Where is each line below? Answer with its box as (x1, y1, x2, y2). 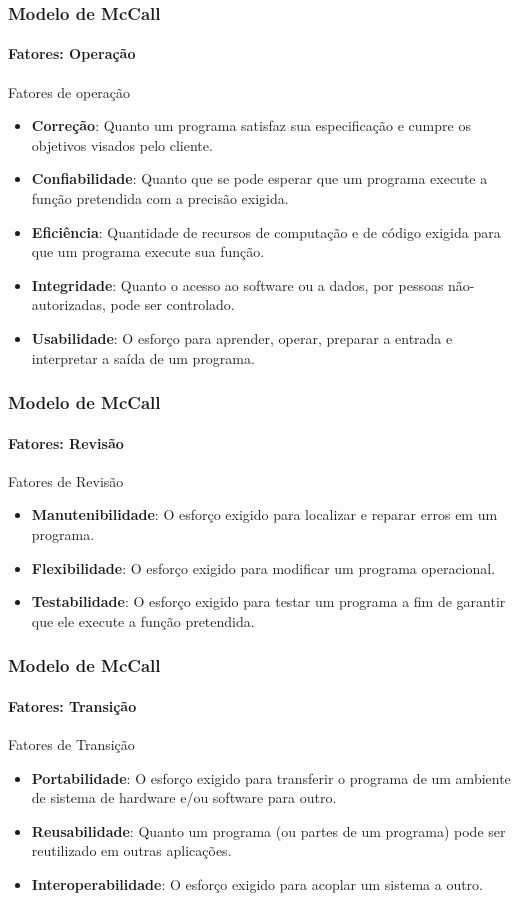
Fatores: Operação (8, 43, 136, 64)
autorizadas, (31, 294, 106, 315)
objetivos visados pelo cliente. (31, 134, 213, 155)
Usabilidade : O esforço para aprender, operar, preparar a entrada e (31, 327, 453, 348)
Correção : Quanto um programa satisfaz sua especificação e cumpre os (31, 115, 471, 136)
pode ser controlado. (110, 294, 235, 315)
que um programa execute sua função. (31, 241, 265, 262)
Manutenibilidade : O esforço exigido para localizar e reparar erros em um (31, 504, 498, 525)
